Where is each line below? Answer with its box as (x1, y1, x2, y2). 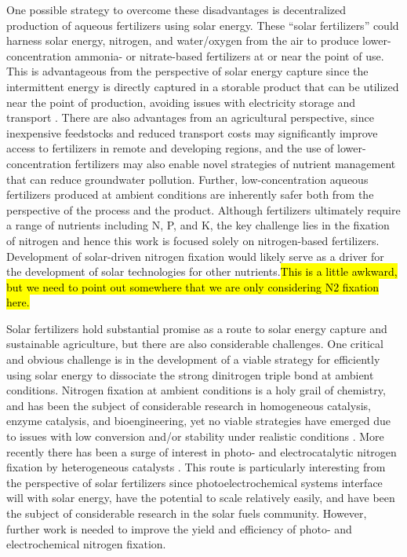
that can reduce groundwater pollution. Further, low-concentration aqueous (6, 170, 369, 187)
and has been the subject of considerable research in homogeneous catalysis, (6, 397, 371, 413)
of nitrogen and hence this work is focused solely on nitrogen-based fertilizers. (6, 232, 380, 248)
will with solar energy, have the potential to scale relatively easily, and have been (6, 489, 395, 506)
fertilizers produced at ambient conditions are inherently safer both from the (6, 186, 374, 203)
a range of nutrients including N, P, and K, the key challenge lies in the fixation (6, 217, 390, 233)
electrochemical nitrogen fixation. (6, 536, 166, 552)
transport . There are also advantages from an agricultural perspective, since (6, 109, 374, 126)
